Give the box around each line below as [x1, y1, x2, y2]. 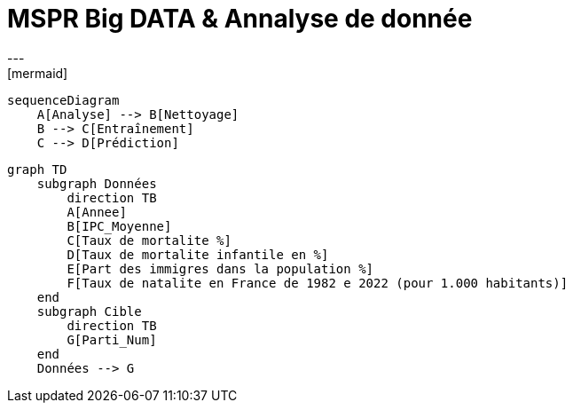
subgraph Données [36, 176, 157, 191]
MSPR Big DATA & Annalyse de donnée [7, 4, 473, 34]
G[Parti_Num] [67, 332, 157, 347]
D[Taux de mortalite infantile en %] [67, 247, 329, 262]
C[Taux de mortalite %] [67, 233, 232, 248]
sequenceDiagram [7, 92, 120, 107]
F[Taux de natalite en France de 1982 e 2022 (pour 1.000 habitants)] [67, 275, 569, 290]
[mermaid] [7, 65, 68, 81]
